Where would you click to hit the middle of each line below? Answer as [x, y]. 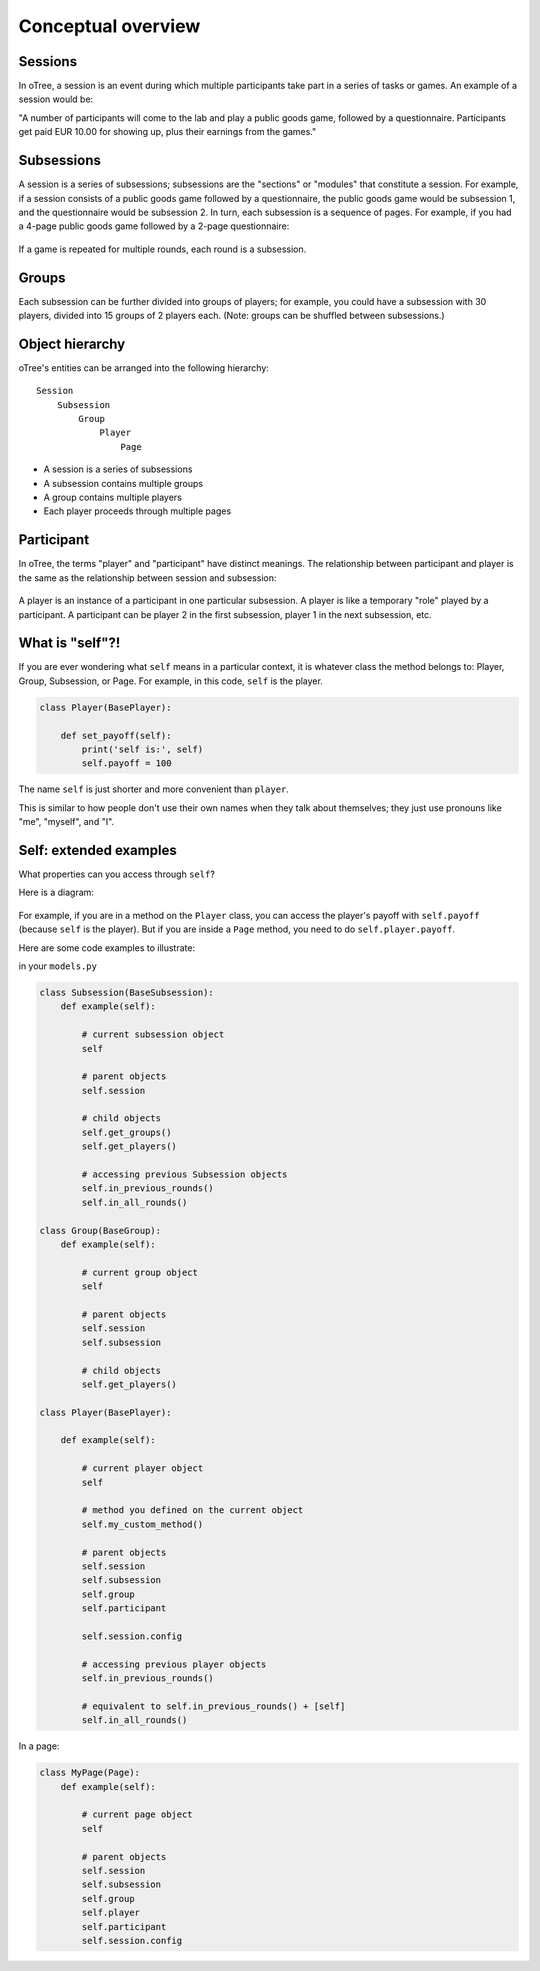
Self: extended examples [97, 850]
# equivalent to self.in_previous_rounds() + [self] [213, 1706]
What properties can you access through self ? [116, 874]
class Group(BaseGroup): [100, 1230]
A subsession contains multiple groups [123, 483]
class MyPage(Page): [89, 1773]
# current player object [142, 1468]
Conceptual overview [109, 26]
